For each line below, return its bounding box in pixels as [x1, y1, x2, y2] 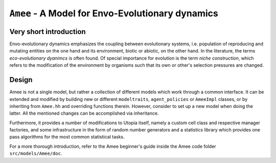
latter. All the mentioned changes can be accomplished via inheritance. [9, 110, 159, 117]
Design [9, 75, 33, 84]
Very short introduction [9, 27, 86, 36]
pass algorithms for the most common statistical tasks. [9, 134, 125, 140]
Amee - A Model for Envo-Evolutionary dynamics [9, 8, 218, 19]
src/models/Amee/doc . [9, 150, 62, 156]
